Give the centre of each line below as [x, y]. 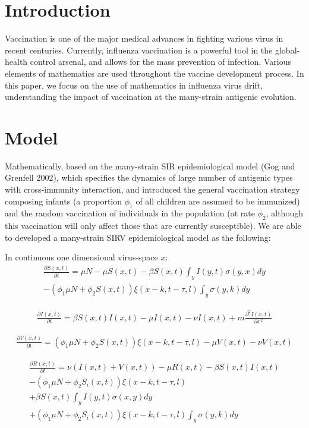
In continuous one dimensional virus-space [81, 257]
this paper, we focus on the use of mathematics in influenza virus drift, [134, 85]
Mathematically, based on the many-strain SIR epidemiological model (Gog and [150, 166]
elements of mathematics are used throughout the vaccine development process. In [154, 73]
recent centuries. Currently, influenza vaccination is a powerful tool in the [139, 50]
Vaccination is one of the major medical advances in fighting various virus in [144, 38]
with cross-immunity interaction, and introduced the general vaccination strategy [152, 189]
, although [284, 213]
